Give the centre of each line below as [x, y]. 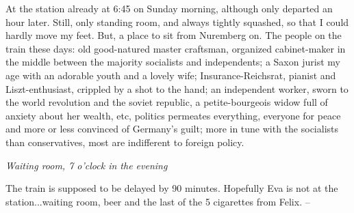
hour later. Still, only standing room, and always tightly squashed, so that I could [177, 22]
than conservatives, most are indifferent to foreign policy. [125, 142]
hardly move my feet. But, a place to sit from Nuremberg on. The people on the [174, 35]
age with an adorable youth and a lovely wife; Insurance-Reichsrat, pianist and [171, 75]
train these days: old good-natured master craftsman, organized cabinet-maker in [176, 48]
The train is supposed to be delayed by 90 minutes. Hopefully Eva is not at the [172, 188]
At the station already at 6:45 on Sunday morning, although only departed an [169, 8]
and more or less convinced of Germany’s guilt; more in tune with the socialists [172, 129]
